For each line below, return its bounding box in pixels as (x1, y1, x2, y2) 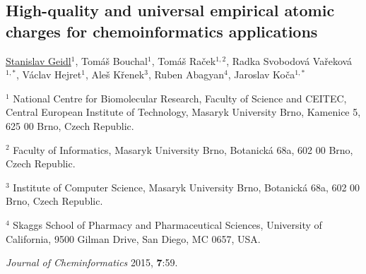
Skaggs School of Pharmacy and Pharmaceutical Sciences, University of (13, 217, 322, 232)
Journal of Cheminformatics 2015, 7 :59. (6, 255, 178, 270)
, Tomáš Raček (151, 53, 216, 68)
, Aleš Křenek (85, 67, 145, 82)
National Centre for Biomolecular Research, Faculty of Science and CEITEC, (13, 90, 347, 105)
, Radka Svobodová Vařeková (226, 53, 353, 68)
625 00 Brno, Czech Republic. (6, 118, 134, 133)
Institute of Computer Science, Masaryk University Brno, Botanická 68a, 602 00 (13, 179, 360, 194)
